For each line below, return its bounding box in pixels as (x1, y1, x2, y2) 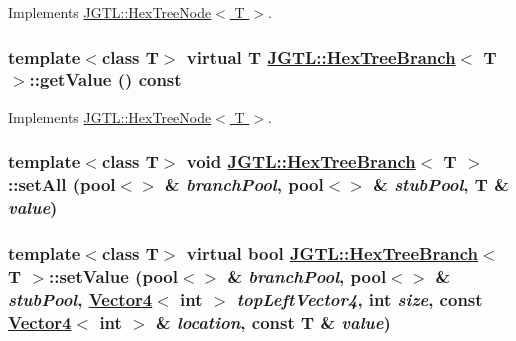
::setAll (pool (8, 172, 116, 197)
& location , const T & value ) (156, 309, 391, 334)
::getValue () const (29, 67, 182, 92)
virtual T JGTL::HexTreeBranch (186, 44, 456, 69)
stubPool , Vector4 (8, 286, 153, 311)
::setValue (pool (48, 263, 178, 288)
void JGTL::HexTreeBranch (186, 149, 416, 174)
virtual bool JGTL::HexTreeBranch (186, 240, 479, 265)
